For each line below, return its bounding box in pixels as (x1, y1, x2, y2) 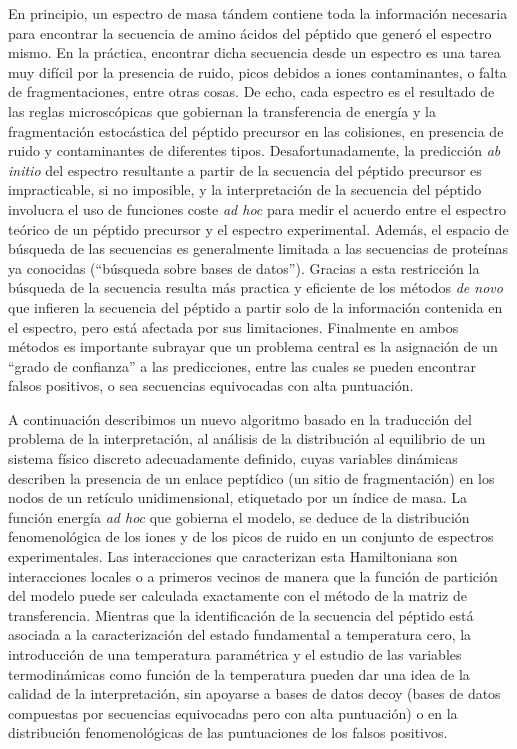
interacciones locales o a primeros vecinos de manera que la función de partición (8, 565, 498, 586)
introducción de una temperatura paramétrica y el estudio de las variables (8, 644, 462, 664)
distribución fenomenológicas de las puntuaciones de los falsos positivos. (8, 722, 448, 743)
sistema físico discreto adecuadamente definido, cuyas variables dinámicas (8, 448, 458, 469)
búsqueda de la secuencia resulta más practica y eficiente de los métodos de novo (8, 277, 503, 298)
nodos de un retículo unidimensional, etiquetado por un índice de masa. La (8, 487, 468, 508)
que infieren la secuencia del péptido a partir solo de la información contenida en (8, 296, 503, 317)
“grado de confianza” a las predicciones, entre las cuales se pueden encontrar (8, 355, 476, 376)
